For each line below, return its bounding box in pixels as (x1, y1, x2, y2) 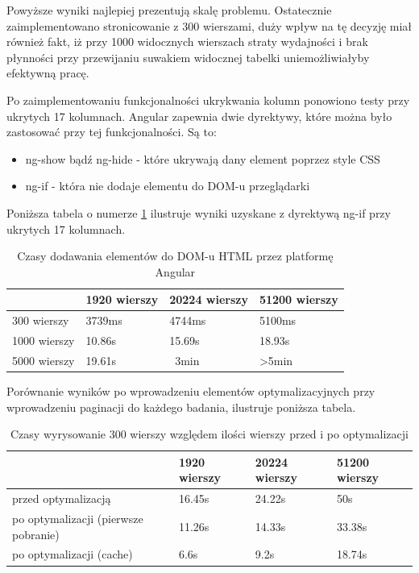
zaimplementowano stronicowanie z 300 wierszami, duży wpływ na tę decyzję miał (6, 17, 413, 34)
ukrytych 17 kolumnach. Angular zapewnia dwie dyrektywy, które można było (6, 107, 392, 124)
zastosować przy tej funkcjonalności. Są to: (6, 123, 217, 140)
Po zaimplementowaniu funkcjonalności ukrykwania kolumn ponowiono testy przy (6, 91, 410, 108)
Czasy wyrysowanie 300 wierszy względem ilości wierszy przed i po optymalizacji (10, 426, 409, 442)
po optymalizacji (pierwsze (12, 510, 143, 526)
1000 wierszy (12, 332, 75, 348)
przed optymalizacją (12, 490, 111, 507)
